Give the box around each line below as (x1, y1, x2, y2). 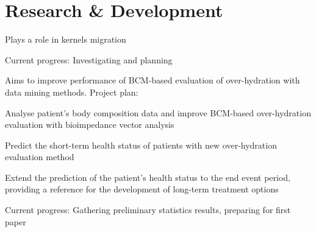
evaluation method (5, 150, 74, 163)
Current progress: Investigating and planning (5, 53, 173, 66)
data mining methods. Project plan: (5, 85, 138, 98)
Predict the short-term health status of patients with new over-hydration (5, 138, 277, 151)
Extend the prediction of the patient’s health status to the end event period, (5, 170, 290, 183)
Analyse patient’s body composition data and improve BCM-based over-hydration (5, 106, 311, 119)
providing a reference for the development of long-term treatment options (5, 183, 279, 195)
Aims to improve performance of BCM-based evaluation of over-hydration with (5, 74, 300, 86)
